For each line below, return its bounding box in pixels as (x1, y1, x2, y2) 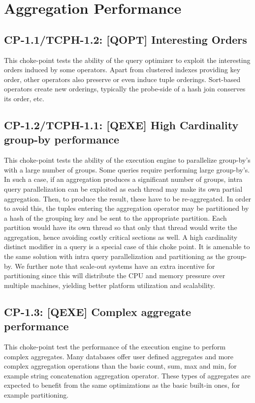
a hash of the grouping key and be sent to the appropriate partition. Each (4, 212, 227, 223)
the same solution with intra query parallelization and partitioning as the (4, 251, 225, 261)
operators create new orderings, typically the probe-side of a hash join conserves (4, 84, 246, 94)
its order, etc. (4, 93, 44, 103)
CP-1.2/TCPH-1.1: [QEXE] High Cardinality (4, 117, 239, 132)
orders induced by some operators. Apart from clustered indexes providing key (4, 64, 241, 75)
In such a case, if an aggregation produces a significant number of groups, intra (4, 174, 243, 184)
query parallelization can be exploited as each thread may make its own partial (4, 183, 243, 194)
